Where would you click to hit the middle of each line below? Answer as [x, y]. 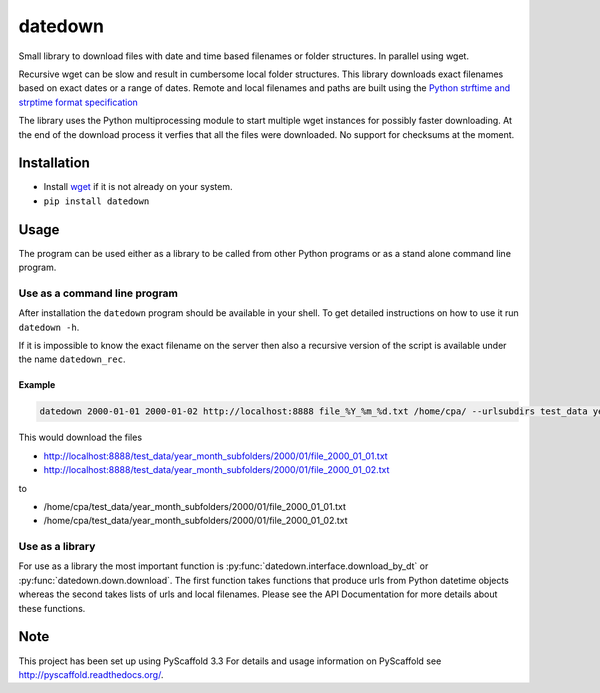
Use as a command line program [98, 293]
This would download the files [80, 437]
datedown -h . [49, 327]
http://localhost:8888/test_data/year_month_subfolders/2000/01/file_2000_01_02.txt [216, 470]
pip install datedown [96, 201]
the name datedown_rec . [72, 359]
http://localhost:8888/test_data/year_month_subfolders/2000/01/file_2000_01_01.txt [216, 456]
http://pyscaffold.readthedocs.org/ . [91, 674]
